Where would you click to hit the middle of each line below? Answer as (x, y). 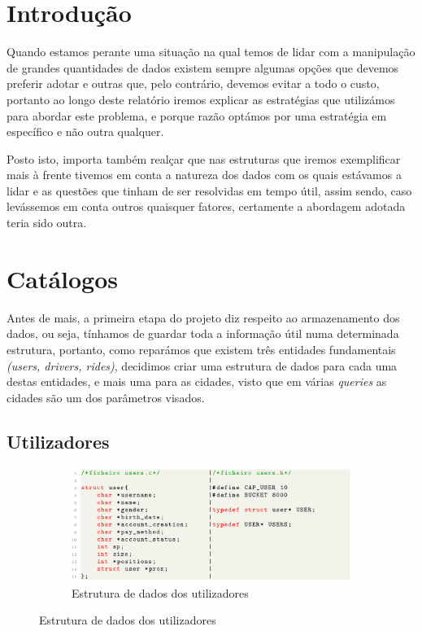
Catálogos (63, 278)
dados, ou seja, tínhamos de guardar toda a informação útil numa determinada (203, 333)
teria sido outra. (47, 223)
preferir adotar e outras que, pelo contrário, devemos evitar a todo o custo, (193, 83)
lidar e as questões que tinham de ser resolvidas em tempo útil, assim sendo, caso (209, 190)
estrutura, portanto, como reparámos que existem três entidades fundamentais (201, 349)
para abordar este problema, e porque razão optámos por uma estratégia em (197, 115)
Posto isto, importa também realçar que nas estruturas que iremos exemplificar (204, 158)
